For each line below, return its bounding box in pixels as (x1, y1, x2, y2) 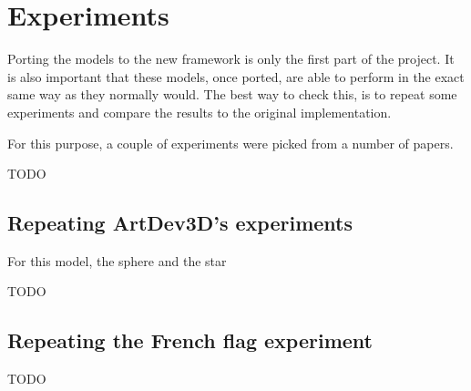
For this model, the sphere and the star (7, 251, 227, 270)
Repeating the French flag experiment (7, 326, 373, 355)
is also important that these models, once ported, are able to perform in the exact (7, 67, 465, 86)
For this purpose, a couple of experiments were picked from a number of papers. (7, 133, 454, 152)
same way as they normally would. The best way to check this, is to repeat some (7, 85, 457, 104)
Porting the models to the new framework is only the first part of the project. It (7, 49, 455, 68)
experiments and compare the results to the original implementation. (7, 102, 392, 121)
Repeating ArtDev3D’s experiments (7, 209, 353, 237)
